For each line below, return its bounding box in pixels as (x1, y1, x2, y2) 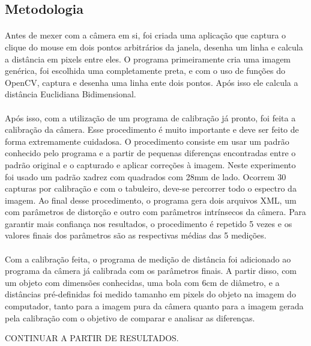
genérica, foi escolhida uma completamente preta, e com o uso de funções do (5, 64, 285, 77)
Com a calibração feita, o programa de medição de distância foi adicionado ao (5, 252, 291, 265)
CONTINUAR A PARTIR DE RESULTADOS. (5, 332, 179, 344)
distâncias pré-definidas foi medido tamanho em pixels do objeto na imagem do (5, 288, 296, 300)
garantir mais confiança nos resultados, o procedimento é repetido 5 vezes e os (5, 217, 292, 229)
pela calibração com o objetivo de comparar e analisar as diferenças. (5, 311, 255, 324)
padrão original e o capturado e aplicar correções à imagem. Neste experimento (5, 158, 296, 171)
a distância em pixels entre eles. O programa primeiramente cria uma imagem (5, 52, 291, 65)
